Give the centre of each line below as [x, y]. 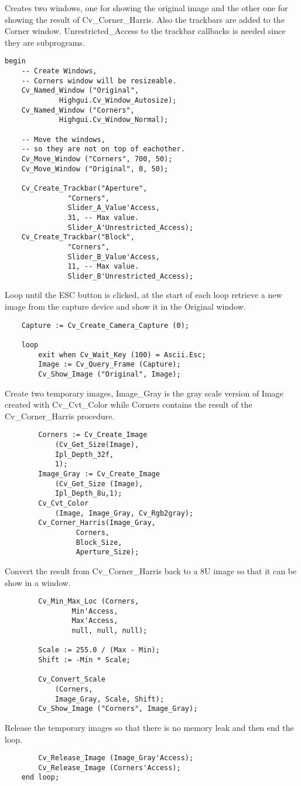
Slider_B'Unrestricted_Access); [131, 276]
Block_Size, [99, 542]
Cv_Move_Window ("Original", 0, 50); [95, 169]
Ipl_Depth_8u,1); [88, 494]
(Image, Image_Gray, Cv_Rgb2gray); [124, 513]
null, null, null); [110, 631]
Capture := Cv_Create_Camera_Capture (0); [105, 325]
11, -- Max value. [103, 267]
